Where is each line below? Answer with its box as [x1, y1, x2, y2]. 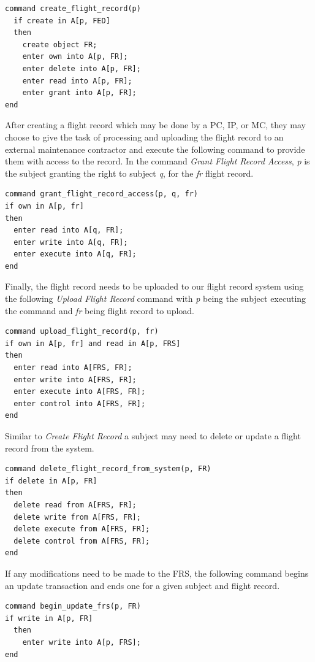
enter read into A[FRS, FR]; [13, 363, 132, 372]
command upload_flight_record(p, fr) [5, 327, 159, 336]
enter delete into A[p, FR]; [22, 64, 141, 73]
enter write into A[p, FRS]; [22, 637, 141, 647]
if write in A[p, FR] [5, 614, 93, 623]
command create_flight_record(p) [5, 4, 141, 13]
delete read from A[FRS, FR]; [13, 500, 137, 509]
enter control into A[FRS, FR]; [13, 399, 146, 408]
